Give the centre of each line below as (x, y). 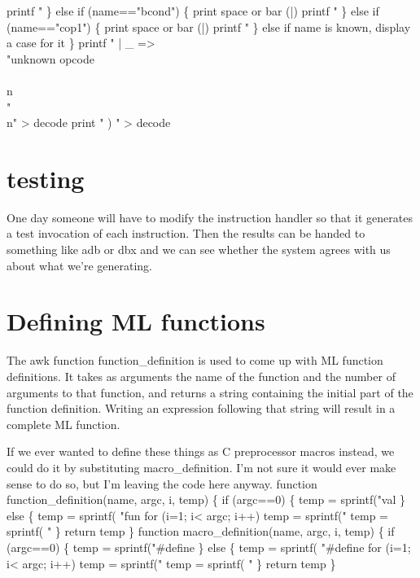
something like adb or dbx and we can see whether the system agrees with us (199, 250)
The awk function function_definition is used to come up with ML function (195, 360)
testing (46, 178)
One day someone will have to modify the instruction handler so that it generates (210, 217)
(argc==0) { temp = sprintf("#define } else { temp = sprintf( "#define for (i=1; (209, 547)
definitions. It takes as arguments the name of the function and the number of (201, 376)
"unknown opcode (50, 58)
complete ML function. (63, 424)
